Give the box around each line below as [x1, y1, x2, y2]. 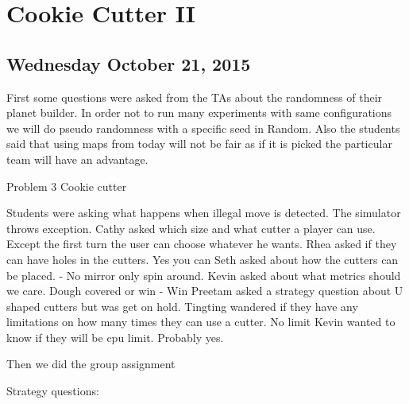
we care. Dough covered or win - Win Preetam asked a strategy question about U [6, 282, 403, 299]
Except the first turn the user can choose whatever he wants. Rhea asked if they [6, 235, 397, 252]
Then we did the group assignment [6, 355, 176, 372]
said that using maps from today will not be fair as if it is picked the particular [6, 135, 392, 152]
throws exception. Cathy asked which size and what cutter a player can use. [6, 219, 376, 236]
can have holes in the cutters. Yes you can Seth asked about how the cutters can [6, 251, 399, 267]
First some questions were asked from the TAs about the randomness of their [6, 88, 383, 105]
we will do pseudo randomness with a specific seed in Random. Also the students [6, 119, 400, 136]
